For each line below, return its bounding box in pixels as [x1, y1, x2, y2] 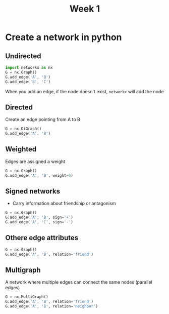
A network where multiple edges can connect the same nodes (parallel [5, 279, 152, 285]
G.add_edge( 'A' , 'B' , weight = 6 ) [5, 173, 73, 178]
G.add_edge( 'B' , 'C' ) [5, 79, 51, 84]
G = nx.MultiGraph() [5, 294, 49, 299]
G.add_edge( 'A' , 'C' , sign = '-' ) [5, 220, 73, 225]
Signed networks [5, 187, 61, 195]
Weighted [5, 145, 37, 153]
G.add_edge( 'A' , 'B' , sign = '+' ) [5, 215, 73, 220]
